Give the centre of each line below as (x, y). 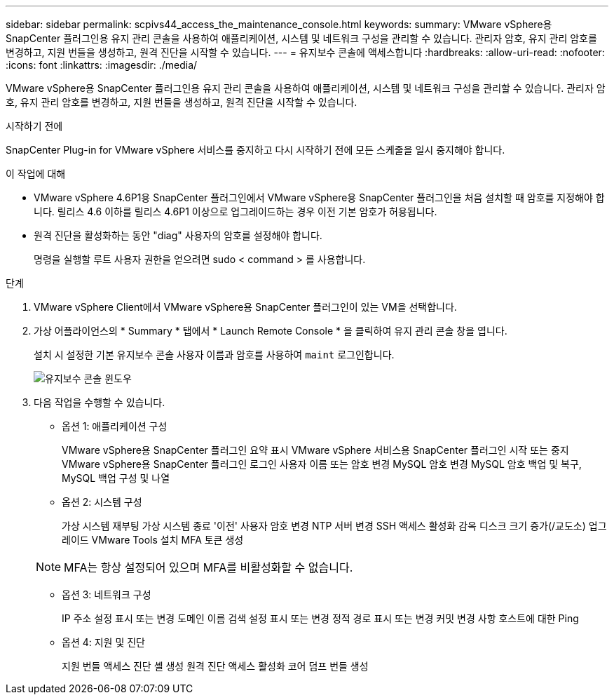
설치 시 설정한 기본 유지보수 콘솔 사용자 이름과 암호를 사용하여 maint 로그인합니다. (214, 355)
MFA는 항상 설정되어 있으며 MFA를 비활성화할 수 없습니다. (209, 567)
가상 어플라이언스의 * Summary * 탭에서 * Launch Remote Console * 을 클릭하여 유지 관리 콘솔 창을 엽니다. (271, 331)
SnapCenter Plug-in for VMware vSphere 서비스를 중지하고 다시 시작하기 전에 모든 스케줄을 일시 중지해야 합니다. (255, 150)
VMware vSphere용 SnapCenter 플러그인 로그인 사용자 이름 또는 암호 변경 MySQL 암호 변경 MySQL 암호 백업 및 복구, (322, 464)
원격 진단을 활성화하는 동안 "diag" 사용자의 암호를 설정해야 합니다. (178, 235)
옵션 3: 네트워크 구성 (107, 594)
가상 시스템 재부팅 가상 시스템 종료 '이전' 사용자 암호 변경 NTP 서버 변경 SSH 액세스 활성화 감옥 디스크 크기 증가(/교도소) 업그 (334, 526)
